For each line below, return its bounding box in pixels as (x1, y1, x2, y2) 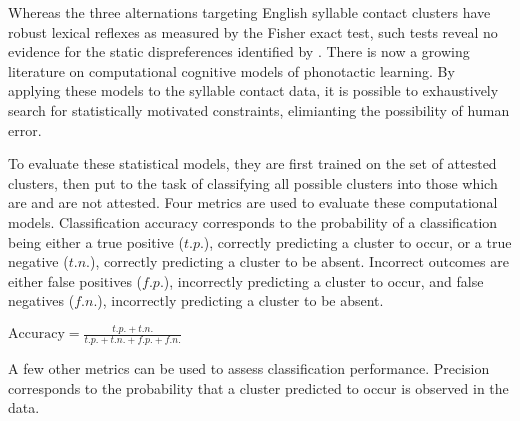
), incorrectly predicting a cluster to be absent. (97, 290, 384, 311)
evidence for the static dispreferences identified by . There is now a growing (8, 41, 470, 62)
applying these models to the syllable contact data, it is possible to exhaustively (8, 80, 499, 101)
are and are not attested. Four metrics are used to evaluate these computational (8, 192, 498, 213)
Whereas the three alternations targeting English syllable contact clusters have (8, 2, 491, 22)
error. (8, 119, 42, 140)
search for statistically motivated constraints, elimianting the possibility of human (8, 99, 510, 120)
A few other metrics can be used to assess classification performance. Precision (8, 358, 490, 379)
